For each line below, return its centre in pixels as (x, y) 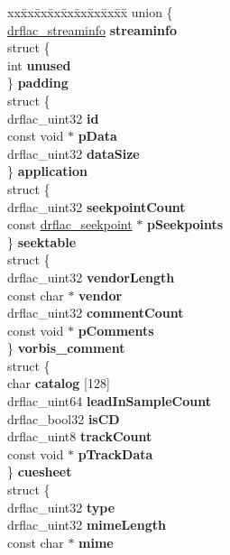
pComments (116, 330)
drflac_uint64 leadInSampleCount (109, 401)
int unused (39, 65)
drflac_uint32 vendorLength (91, 277)
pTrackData (115, 453)
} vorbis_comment (66, 348)
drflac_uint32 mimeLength (87, 525)
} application (48, 171)
